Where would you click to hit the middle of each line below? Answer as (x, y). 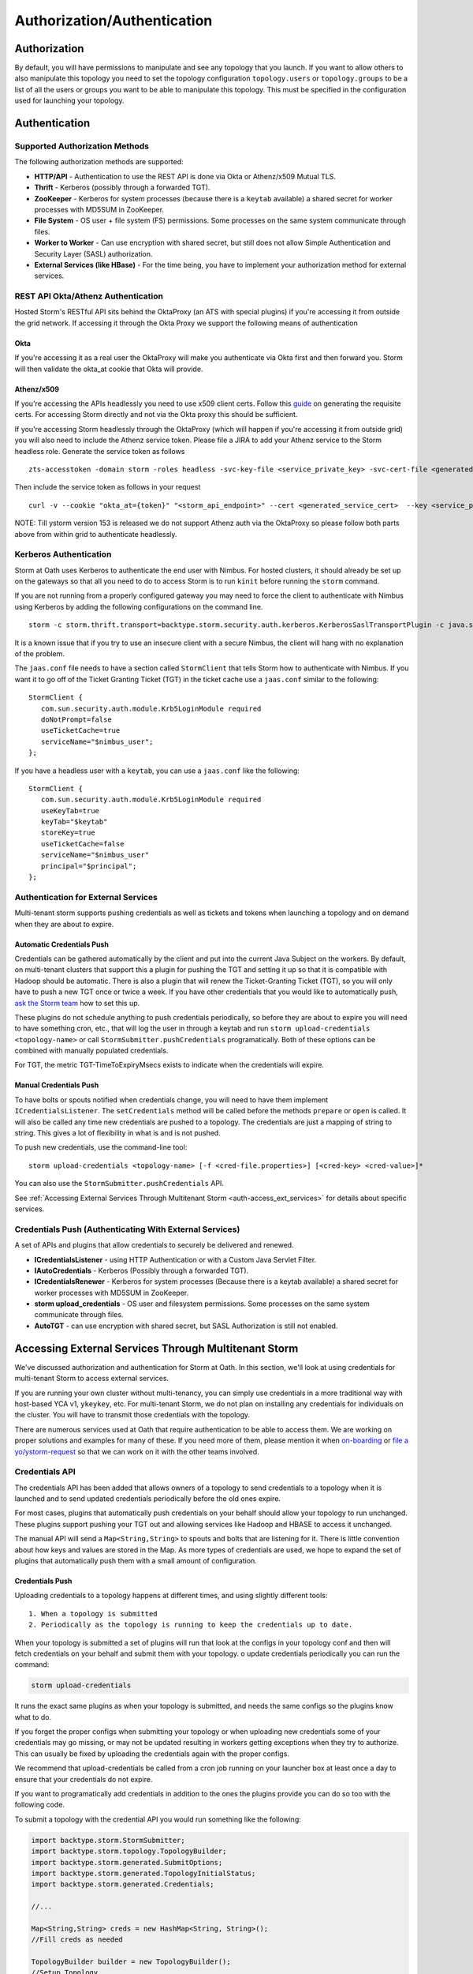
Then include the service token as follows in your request (108, 487)
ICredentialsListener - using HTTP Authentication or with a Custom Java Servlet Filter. (175, 1259)
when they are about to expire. (64, 924)
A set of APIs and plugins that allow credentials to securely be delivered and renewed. (155, 1245)
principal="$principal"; (89, 866)
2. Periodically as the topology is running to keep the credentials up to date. (191, 1625)
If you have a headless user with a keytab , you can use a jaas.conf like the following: (157, 771)
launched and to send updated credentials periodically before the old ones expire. (148, 1499)
